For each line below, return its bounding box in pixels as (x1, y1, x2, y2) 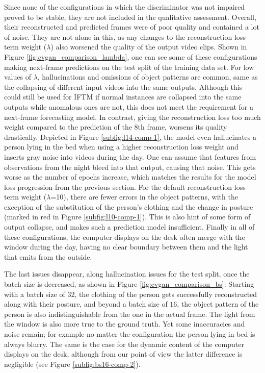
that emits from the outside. (4, 251, 92, 262)
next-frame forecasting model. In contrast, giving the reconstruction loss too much (4, 111, 261, 122)
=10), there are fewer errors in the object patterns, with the (50, 191, 238, 202)
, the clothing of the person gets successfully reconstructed (74, 288, 257, 299)
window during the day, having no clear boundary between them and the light (4, 241, 248, 252)
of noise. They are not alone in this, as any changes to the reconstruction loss (4, 31, 246, 42)
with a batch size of (4, 288, 65, 299)
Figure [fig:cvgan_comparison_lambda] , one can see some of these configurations (4, 51, 257, 62)
